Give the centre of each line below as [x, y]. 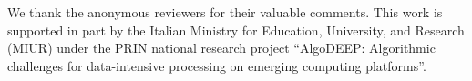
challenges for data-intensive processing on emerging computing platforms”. [217, 65]
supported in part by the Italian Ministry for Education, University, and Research [236, 30]
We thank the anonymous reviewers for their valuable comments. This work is [225, 12]
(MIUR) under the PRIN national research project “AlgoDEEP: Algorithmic [221, 48]
